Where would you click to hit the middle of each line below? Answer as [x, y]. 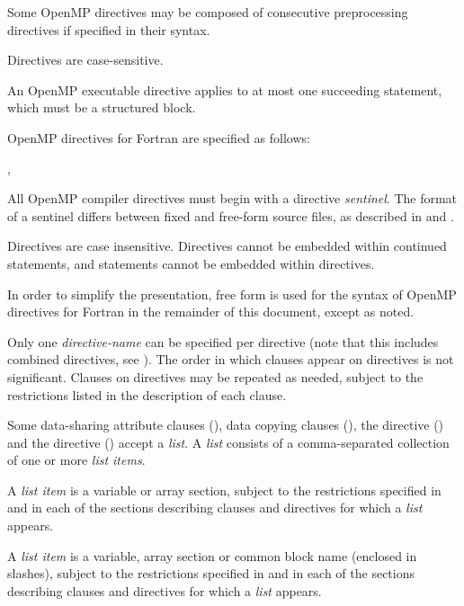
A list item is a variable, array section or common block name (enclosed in [212, 555]
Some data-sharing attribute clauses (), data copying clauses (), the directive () [226, 425]
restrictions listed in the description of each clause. [147, 394]
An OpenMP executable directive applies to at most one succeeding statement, [225, 89]
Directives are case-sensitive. [85, 60]
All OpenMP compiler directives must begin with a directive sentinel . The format [232, 198]
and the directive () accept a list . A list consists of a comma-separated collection [228, 442]
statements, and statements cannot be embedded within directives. [191, 263]
